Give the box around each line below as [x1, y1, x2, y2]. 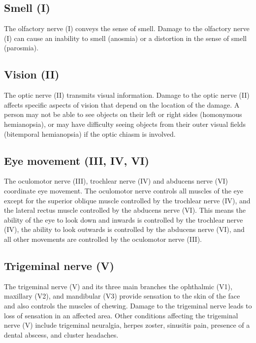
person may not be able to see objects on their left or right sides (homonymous [4, 109, 242, 119]
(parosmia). [4, 42, 39, 53]
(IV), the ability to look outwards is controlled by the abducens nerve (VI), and [4, 224, 245, 234]
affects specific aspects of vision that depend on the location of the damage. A [4, 99, 240, 110]
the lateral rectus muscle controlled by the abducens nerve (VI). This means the [4, 205, 246, 215]
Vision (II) [4, 67, 60, 82]
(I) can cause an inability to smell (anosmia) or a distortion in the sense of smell [4, 33, 247, 43]
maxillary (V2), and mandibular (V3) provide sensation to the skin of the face [4, 291, 240, 301]
